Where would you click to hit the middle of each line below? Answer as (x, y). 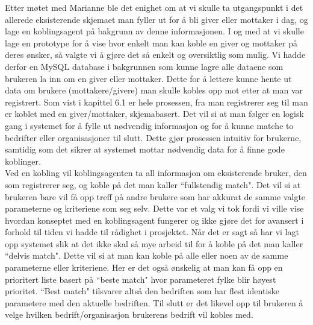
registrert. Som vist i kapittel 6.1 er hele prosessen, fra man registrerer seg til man (156, 102)
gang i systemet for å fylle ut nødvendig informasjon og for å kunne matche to (149, 125)
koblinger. (23, 161)
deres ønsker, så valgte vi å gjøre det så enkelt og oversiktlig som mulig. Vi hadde (155, 55)
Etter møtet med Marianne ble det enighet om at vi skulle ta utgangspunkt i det (154, 7)
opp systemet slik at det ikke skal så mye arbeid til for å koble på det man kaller (154, 243)
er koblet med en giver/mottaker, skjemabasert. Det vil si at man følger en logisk (154, 114)
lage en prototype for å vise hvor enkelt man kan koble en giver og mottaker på (151, 43)
